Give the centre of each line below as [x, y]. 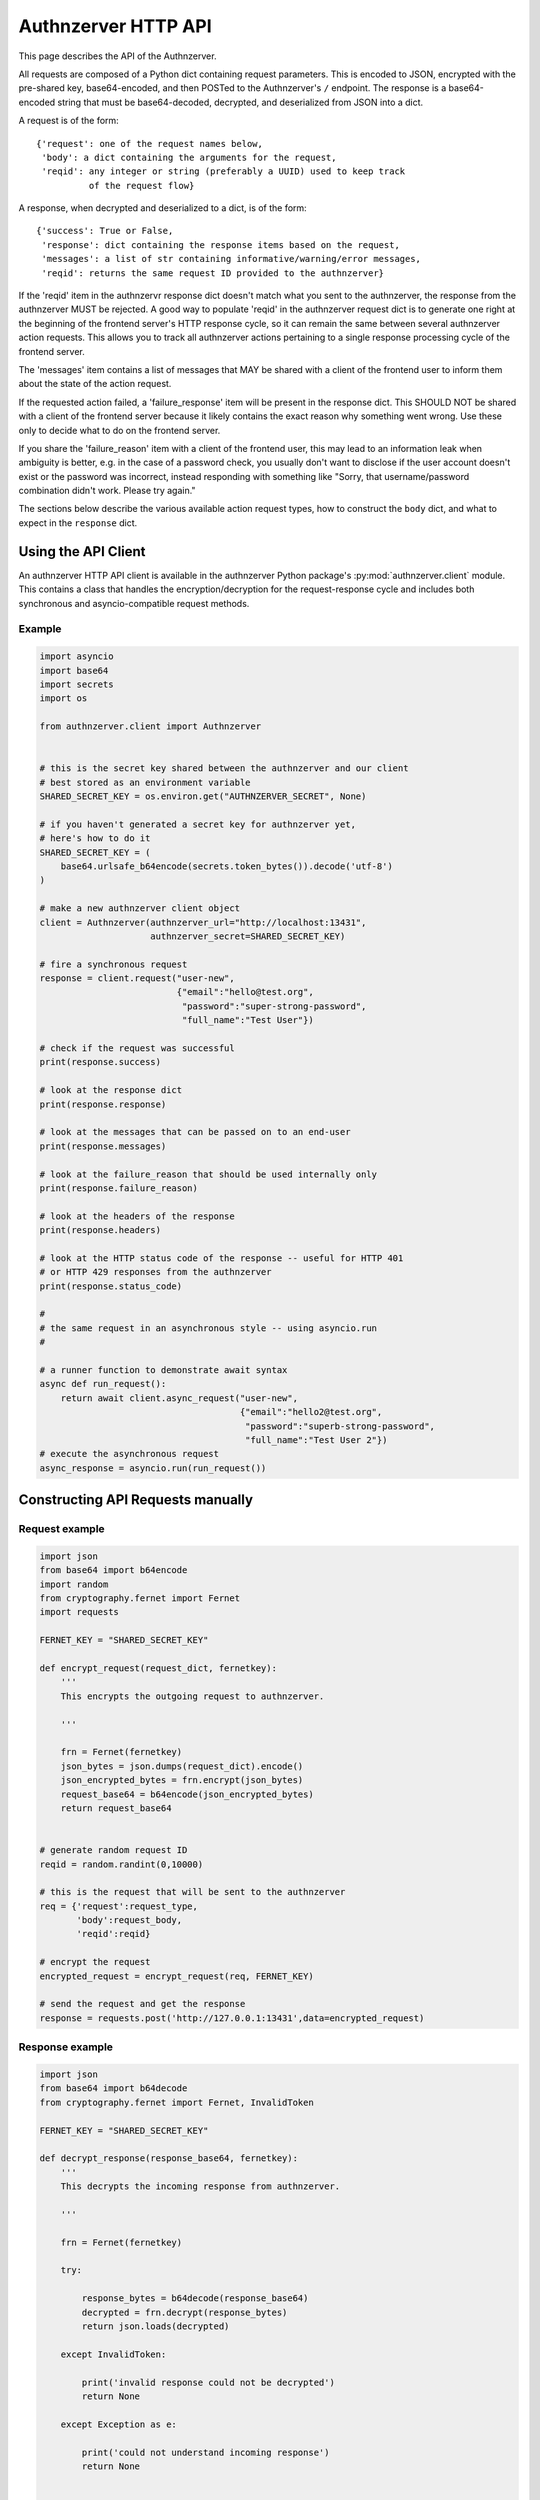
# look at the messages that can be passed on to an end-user [195, 1132]
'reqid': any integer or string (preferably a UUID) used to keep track [223, 171]
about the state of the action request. [95, 384]
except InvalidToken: [113, 2354]
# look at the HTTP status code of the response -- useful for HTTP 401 [221, 1258]
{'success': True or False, [105, 231]
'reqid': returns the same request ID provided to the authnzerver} [213, 273]
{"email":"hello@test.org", [245, 992]
